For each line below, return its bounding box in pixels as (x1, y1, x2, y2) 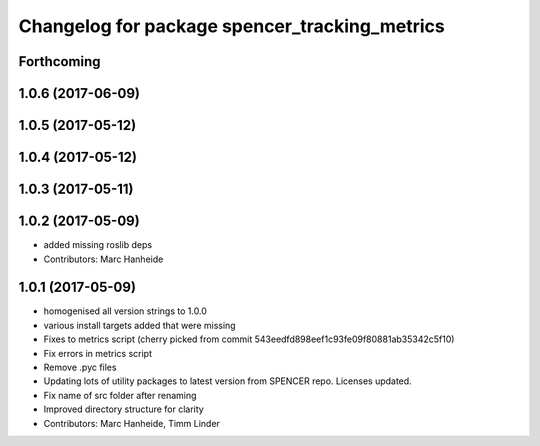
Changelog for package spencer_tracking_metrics (18, 15, 445, 37)
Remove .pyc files (43, 361, 117, 373)
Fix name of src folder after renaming (43, 389, 197, 401)
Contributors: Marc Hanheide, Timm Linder (43, 417, 220, 429)
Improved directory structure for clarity (43, 403, 204, 415)
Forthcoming (18, 53, 101, 70)
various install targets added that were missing (43, 319, 236, 331)
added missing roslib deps (43, 239, 153, 251)
